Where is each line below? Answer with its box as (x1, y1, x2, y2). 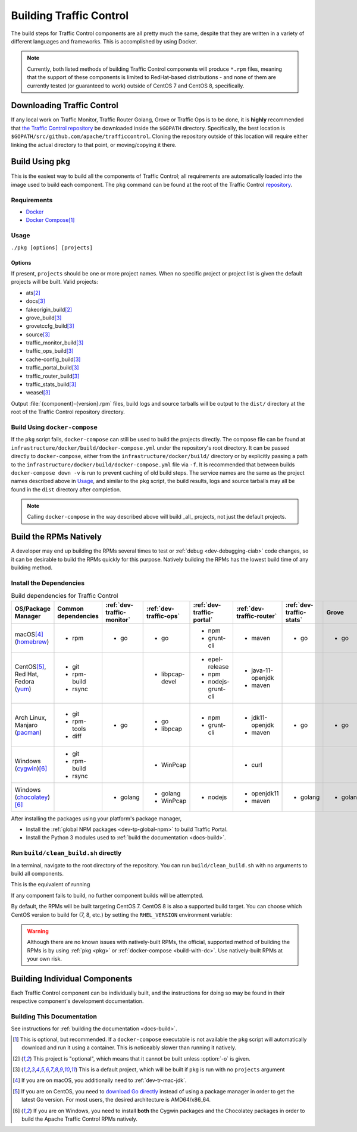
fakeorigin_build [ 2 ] (26, 306, 73, 313)
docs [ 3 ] (26, 297, 46, 305)
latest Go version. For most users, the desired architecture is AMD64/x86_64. (21, 1096, 211, 1103)
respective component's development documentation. (11, 998, 144, 1005)
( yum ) (14, 685, 32, 693)
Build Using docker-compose (11, 423, 98, 431)
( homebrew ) (14, 637, 49, 645)
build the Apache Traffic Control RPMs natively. (21, 1115, 138, 1122)
